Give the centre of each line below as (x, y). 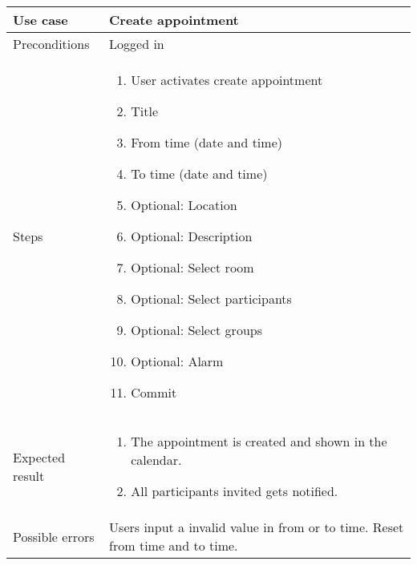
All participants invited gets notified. (235, 491)
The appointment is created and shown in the (259, 441)
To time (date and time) (199, 174)
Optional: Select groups (196, 330)
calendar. (156, 460)
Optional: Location (184, 205)
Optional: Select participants (211, 299)
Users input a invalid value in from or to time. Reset (257, 527)
